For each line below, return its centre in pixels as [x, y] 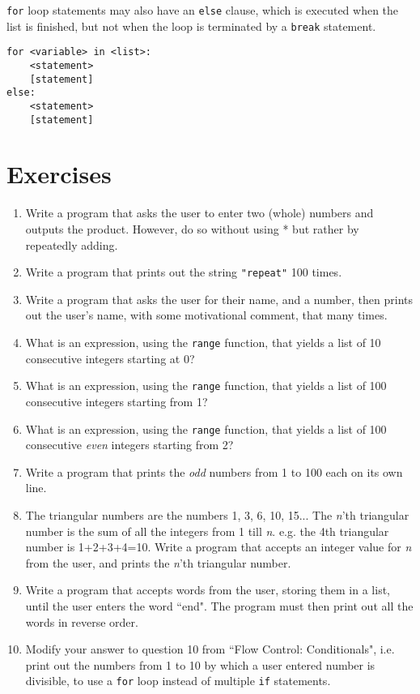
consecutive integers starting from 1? [117, 401]
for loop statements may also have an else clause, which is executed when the [203, 10]
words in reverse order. [82, 621]
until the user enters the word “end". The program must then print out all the [219, 605]
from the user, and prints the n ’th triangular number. [158, 562]
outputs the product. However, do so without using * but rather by [192, 228]
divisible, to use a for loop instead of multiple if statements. [178, 681]
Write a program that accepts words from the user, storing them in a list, [208, 590]
